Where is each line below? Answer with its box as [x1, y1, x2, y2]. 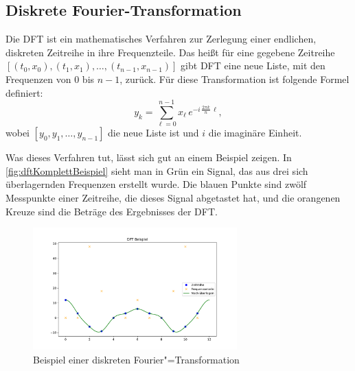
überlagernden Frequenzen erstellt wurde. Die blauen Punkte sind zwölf [5, 177, 307, 191]
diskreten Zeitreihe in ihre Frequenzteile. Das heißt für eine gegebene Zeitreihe [5, 45, 335, 59]
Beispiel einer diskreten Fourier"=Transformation [33, 352, 240, 366]
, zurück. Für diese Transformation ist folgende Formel [119, 71, 350, 86]
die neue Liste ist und [108, 125, 199, 140]
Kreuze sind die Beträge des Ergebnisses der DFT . [5, 204, 218, 218]
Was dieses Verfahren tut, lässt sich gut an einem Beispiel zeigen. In [5, 150, 292, 165]
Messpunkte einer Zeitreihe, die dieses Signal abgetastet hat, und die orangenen [5, 191, 341, 205]
